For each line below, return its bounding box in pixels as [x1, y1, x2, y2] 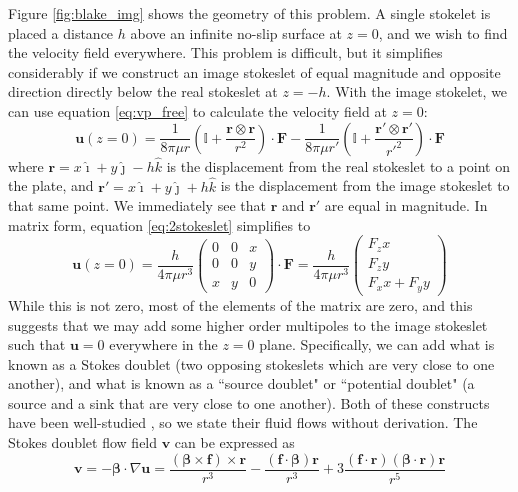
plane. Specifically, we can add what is [259, 334, 495, 355]
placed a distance [8, 22, 114, 43]
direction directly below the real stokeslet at [8, 81, 278, 102]
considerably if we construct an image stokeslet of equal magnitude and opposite [8, 61, 501, 82]
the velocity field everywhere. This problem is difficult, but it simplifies [8, 42, 443, 63]
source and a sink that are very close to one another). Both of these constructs [8, 392, 490, 413]
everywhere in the [109, 334, 218, 355]
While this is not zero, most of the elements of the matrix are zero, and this [8, 294, 473, 315]
